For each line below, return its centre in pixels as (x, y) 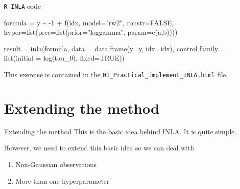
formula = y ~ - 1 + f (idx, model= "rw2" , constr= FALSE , (89, 22)
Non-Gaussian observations (56, 164)
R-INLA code (23, 6)
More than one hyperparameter (62, 180)
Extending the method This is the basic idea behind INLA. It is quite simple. (120, 131)
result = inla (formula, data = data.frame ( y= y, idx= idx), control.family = (115, 48)
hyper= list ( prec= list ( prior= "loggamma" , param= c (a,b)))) (91, 32)
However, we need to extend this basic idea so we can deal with (99, 148)
